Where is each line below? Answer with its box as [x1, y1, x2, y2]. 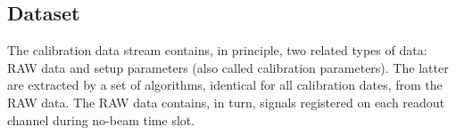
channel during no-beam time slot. [7, 110, 195, 129]
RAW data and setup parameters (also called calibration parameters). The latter [7, 58, 449, 76]
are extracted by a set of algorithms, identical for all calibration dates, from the [7, 75, 443, 94]
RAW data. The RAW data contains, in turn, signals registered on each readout [7, 92, 445, 111]
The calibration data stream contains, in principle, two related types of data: [7, 41, 427, 60]
